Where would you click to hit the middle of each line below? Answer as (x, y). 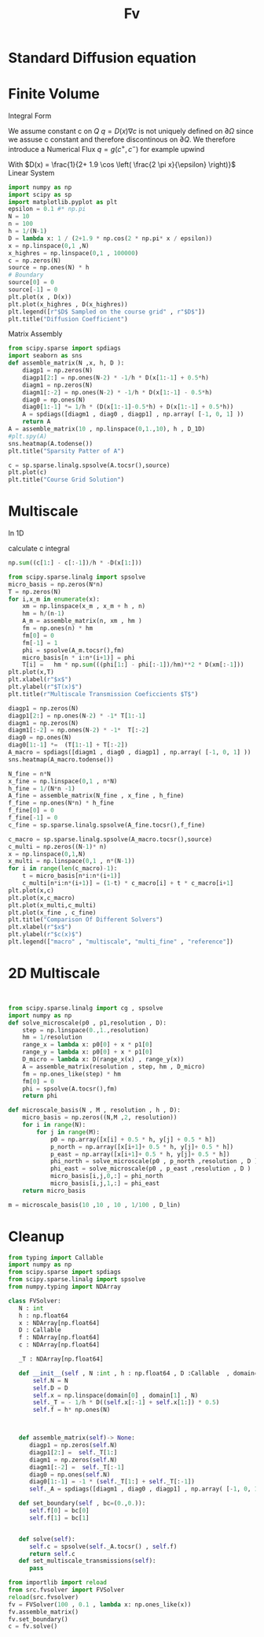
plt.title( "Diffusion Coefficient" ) (68, 319)
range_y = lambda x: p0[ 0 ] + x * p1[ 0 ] (88, 1052)
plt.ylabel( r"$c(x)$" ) (45, 935)
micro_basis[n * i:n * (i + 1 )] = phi (79, 657)
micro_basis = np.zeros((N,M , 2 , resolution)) (100, 1118)
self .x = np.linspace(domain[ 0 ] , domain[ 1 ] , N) (115, 1395)
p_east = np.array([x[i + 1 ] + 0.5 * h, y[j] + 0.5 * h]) (140, 1154)
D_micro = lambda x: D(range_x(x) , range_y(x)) (103, 1060)
